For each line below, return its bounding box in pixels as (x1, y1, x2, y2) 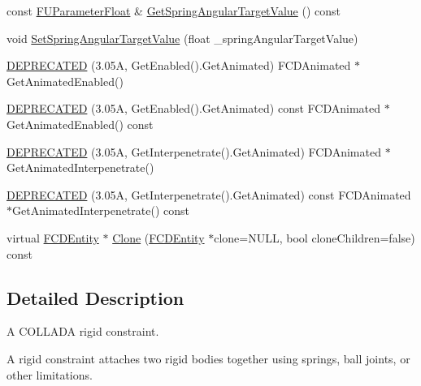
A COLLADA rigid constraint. (7, 323, 159, 340)
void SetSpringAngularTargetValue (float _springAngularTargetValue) (7, 29, 358, 46)
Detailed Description (7, 285, 184, 310)
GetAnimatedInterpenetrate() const (12, 202, 190, 219)
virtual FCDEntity (7, 229, 99, 246)
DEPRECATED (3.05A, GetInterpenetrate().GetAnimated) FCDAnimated (7, 143, 381, 160)
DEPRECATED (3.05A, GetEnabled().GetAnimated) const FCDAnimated (7, 100, 380, 117)
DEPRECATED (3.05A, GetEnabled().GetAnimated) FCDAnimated (7, 57, 351, 74)
